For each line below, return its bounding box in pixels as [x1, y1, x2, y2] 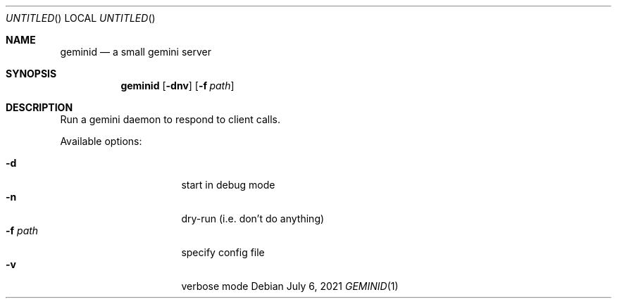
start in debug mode [181, 179, 275, 191]
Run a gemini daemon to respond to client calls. [60, 113, 280, 125]
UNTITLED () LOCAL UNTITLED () [6, 12, 156, 24]
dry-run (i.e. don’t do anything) [181, 213, 325, 224]
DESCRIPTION [6, 101, 73, 113]
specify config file [181, 246, 265, 258]
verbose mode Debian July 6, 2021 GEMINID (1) [181, 280, 399, 292]
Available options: [60, 135, 142, 147]
